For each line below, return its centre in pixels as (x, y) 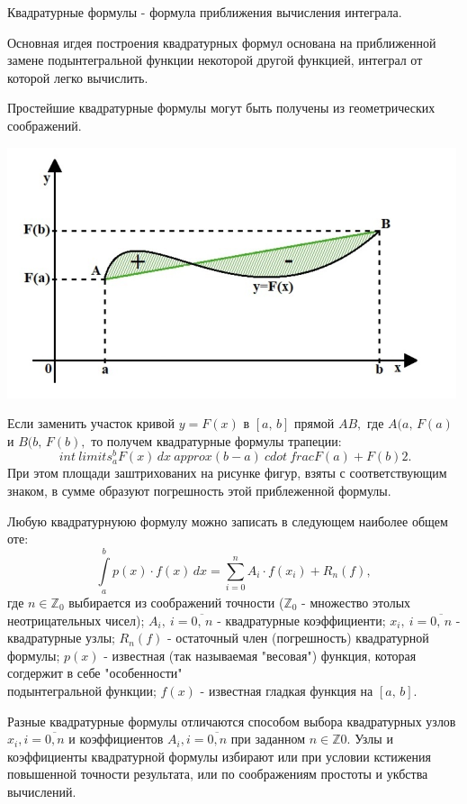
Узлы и (374, 739)
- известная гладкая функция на (287, 690)
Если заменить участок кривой (91, 423)
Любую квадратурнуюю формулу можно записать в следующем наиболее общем (228, 521)
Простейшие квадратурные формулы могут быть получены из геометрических (221, 108)
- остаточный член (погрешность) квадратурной (298, 638)
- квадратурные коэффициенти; (301, 620)
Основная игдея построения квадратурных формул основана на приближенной (222, 42)
